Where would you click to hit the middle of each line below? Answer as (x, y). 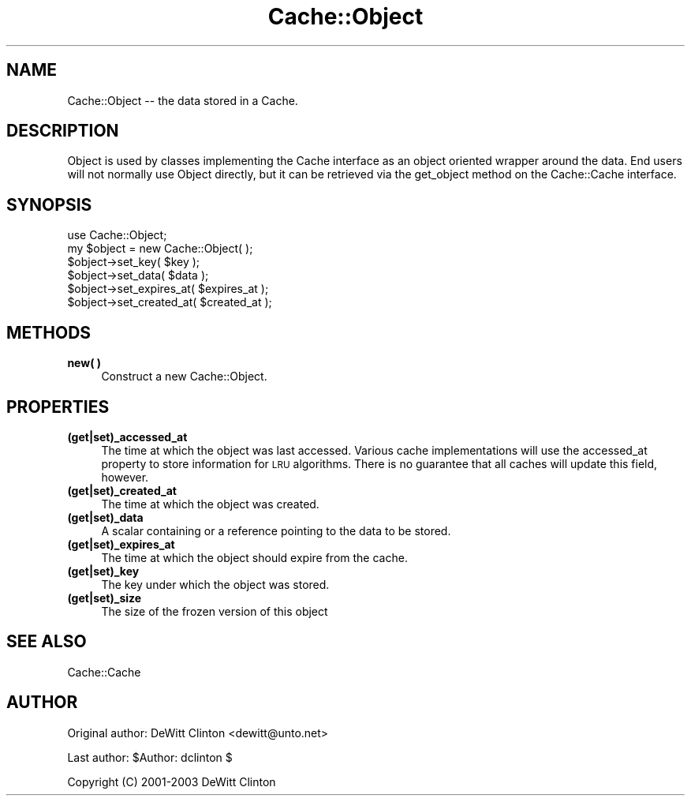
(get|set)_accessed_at (127, 437)
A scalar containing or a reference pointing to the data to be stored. (276, 530)
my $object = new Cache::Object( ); (160, 249)
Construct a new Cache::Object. (184, 377)
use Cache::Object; (117, 235)
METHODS (49, 332)
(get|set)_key (103, 571)
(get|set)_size (105, 598)
